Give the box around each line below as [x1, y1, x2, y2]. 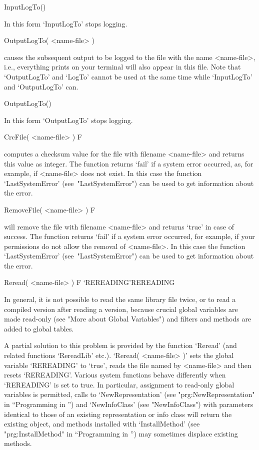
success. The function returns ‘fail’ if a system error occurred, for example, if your [4, 231, 255, 241]
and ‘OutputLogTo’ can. [4, 81, 78, 91]
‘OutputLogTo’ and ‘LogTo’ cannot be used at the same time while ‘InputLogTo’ [4, 71, 252, 81]
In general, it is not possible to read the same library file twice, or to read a [4, 294, 236, 304]
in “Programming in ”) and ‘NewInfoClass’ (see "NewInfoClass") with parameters [4, 399, 253, 409]
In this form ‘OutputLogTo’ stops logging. [4, 114, 133, 125]
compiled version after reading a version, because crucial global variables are [4, 303, 238, 314]
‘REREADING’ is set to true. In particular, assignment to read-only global [4, 379, 234, 389]
